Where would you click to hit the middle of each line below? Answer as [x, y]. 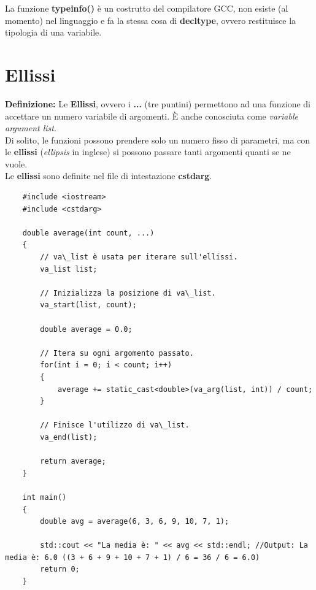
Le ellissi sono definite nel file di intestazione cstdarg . [109, 176]
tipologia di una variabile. [53, 32]
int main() [44, 497]
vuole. [16, 163]
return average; [73, 462]
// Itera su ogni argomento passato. [117, 353]
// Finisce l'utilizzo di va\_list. [115, 425]
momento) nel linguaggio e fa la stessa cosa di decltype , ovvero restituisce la [151, 20]
